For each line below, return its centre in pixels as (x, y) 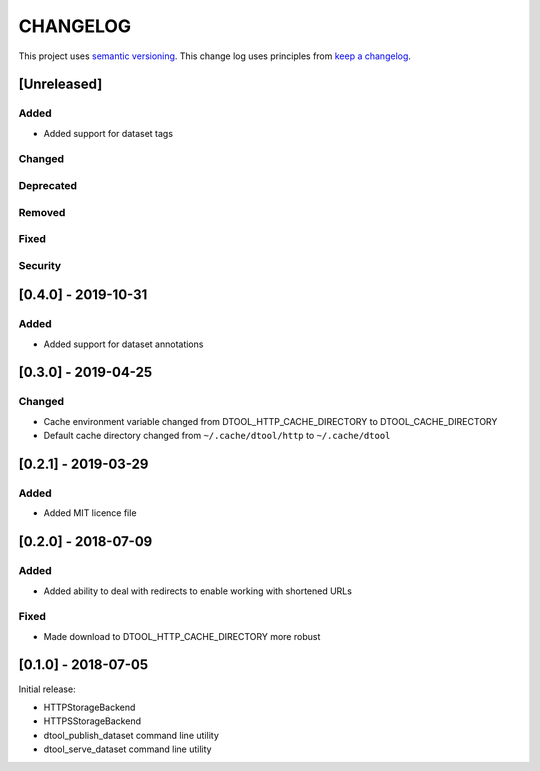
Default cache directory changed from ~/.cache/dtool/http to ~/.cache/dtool (217, 436)
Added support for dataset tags (108, 133)
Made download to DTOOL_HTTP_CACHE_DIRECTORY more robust (182, 636)
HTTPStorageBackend (89, 707)
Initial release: (47, 689)
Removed (42, 212)
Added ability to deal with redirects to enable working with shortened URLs (197, 591)
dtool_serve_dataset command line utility (127, 749)
